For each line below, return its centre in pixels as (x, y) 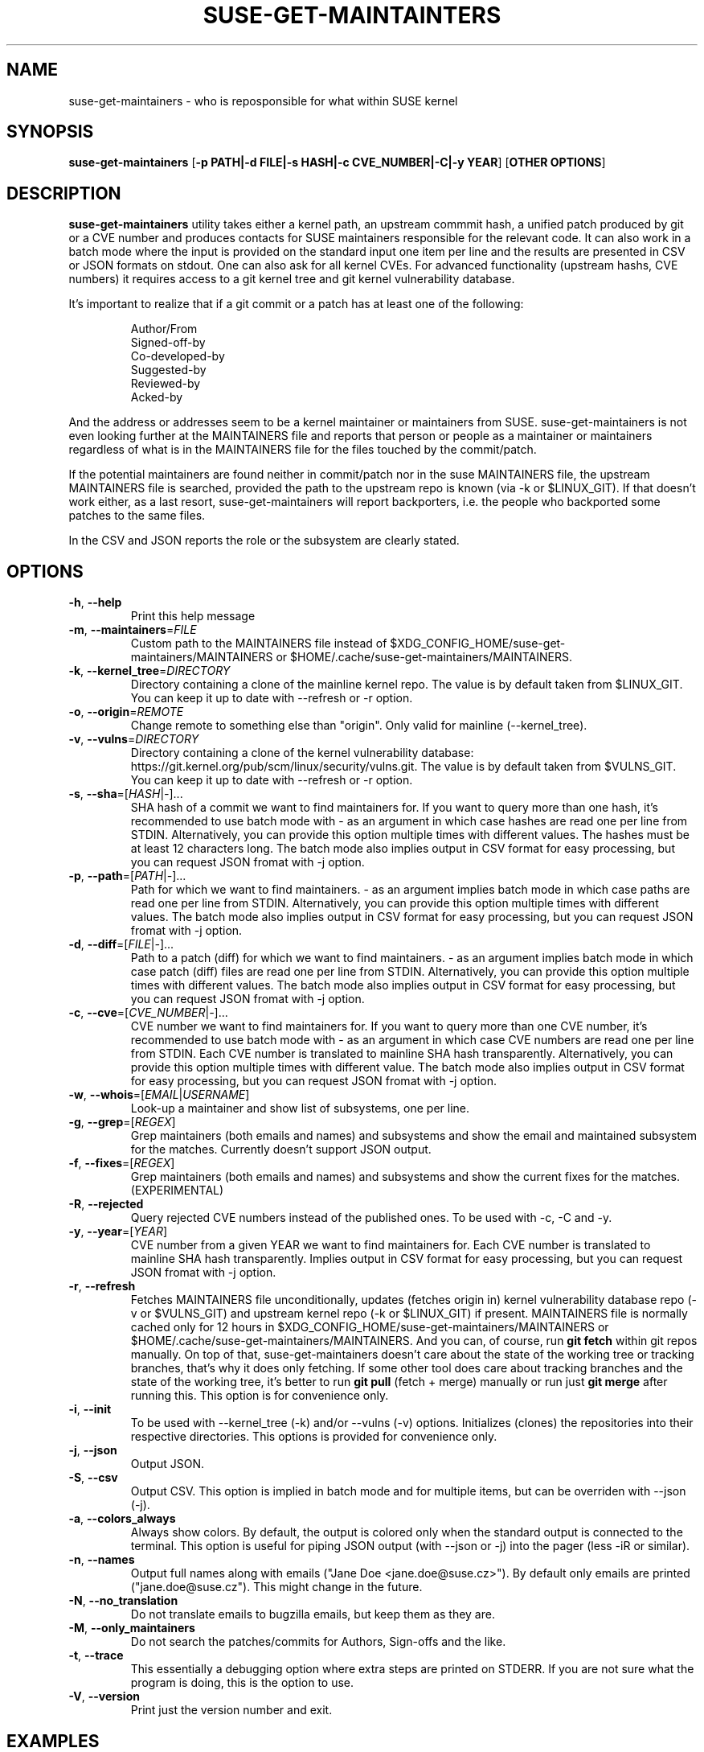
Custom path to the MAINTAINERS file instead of (259, 644)
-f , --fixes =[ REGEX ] (122, 1163)
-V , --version (104, 1696)
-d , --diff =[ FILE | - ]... (121, 944)
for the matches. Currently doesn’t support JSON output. (281, 1149)
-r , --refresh (102, 1286)
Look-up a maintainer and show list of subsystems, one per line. (300, 1108)
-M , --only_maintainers (132, 1628)
